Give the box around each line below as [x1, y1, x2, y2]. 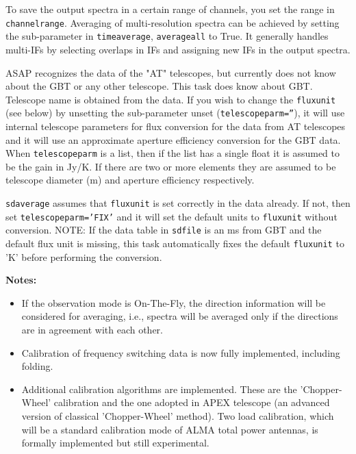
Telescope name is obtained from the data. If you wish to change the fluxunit [5, 92, 336, 106]
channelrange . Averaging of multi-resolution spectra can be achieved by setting [5, 15, 340, 29]
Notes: [5, 273, 37, 287]
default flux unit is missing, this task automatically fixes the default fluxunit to [5, 236, 344, 250]
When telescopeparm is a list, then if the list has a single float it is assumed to [5, 146, 340, 160]
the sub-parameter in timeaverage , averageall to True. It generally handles [5, 29, 329, 43]
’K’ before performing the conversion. [5, 249, 162, 264]
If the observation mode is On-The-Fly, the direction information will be [21, 295, 326, 310]
